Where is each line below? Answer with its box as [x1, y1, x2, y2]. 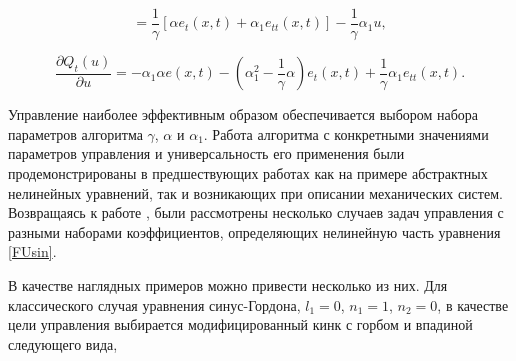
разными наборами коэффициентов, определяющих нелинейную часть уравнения [8, 221, 501, 242]
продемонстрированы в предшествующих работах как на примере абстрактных [8, 163, 488, 184]
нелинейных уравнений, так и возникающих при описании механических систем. [8, 182, 503, 203]
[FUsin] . [8, 241, 57, 262]
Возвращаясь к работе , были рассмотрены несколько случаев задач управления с [8, 202, 504, 223]
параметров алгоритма [8, 123, 143, 144]
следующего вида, [8, 333, 118, 354]
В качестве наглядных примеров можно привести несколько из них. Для [8, 275, 448, 296]
